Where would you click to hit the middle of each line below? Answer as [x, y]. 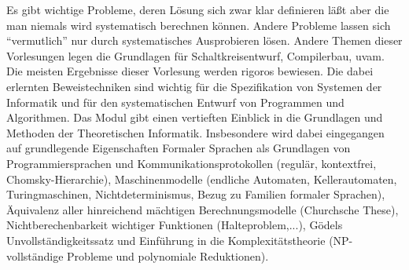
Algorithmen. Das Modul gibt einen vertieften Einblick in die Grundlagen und [195, 117]
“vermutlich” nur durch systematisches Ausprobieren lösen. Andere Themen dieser [204, 40]
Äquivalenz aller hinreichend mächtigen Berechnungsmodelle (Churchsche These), [203, 209]
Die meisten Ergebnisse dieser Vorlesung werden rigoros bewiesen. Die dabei [190, 71]
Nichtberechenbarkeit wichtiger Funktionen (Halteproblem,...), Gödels [175, 225]
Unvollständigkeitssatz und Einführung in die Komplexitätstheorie [166, 240]
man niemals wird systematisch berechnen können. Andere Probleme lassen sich [199, 25]
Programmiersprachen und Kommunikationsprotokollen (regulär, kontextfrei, [192, 163]
